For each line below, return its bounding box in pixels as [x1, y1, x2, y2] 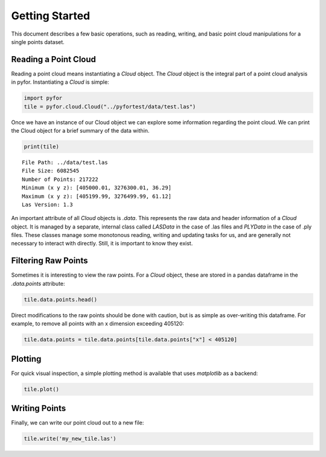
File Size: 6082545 [22, 168, 80, 174]
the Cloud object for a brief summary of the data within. [11, 127, 150, 134]
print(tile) [24, 143, 60, 150]
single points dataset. [11, 38, 65, 45]
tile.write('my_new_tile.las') [24, 435, 117, 443]
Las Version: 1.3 [22, 201, 73, 208]
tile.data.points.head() [24, 296, 98, 303]
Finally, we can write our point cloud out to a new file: [11, 419, 144, 426]
